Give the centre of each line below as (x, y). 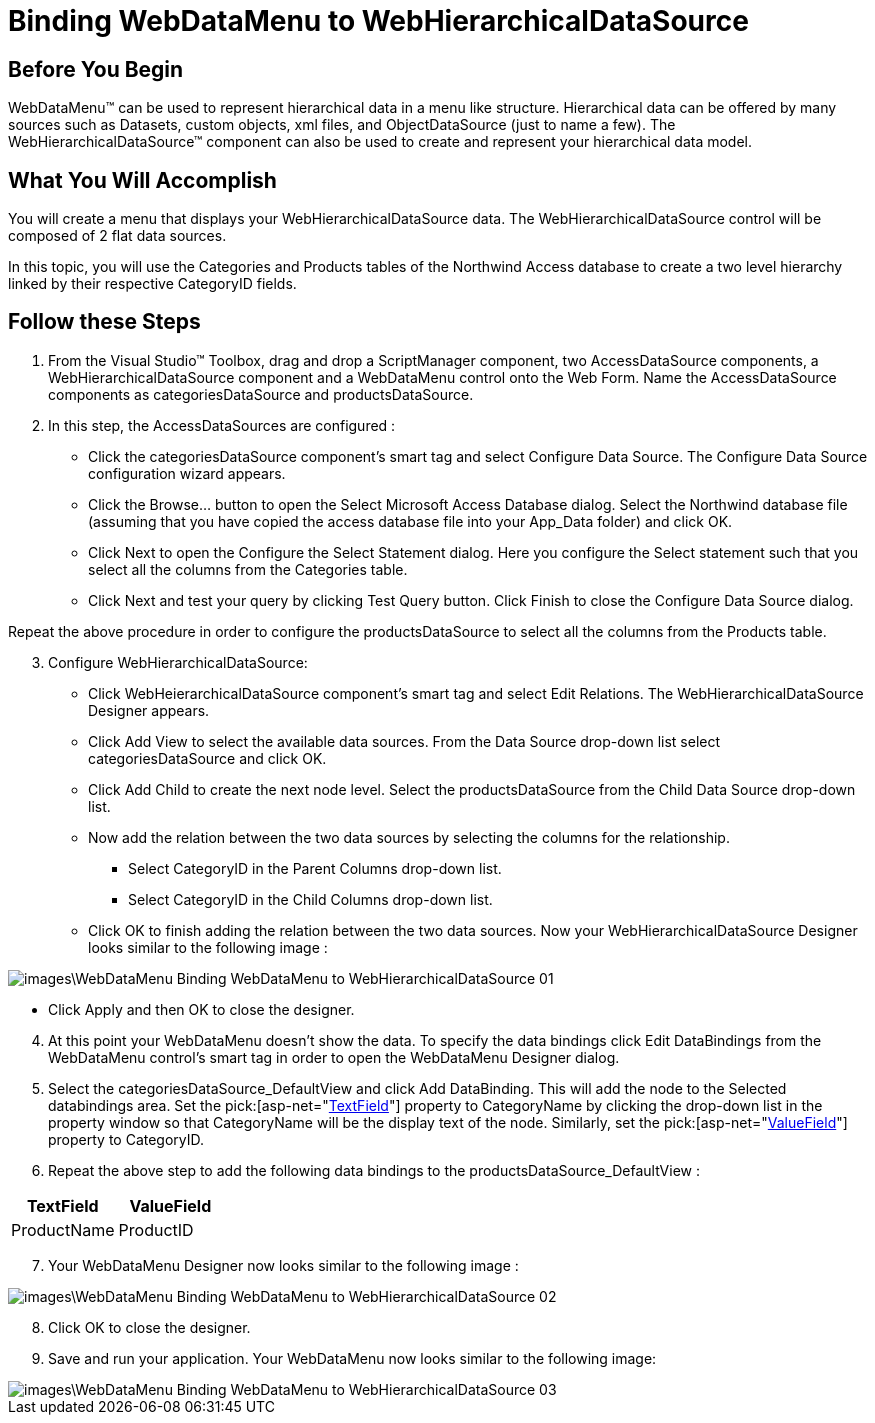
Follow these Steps (104, 322)
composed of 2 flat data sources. (117, 236)
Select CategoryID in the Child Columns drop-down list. (310, 899)
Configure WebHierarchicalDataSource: (178, 662)
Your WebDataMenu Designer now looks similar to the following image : (283, 1265)
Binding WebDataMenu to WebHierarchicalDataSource (378, 21)
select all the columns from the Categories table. (248, 569)
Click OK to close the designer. (149, 1327)
